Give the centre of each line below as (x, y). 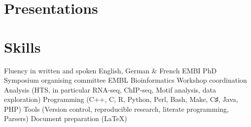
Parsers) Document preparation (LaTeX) (66, 118)
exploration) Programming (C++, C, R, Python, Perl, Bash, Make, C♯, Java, (121, 99)
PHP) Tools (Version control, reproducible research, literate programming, (117, 109)
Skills (22, 47)
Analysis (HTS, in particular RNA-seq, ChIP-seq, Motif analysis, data (110, 89)
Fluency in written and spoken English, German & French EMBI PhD (110, 70)
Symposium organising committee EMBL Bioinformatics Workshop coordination (125, 80)
